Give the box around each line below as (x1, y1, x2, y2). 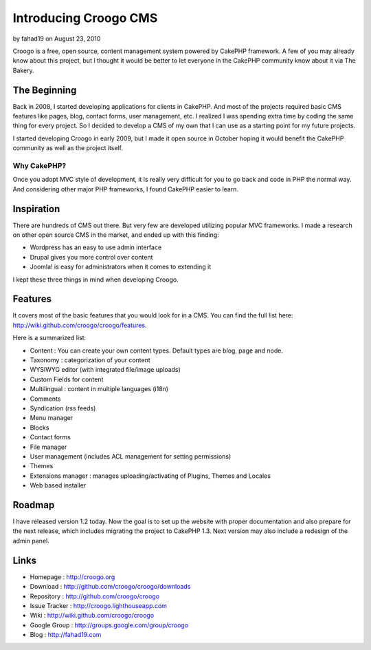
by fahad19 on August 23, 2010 (12, 34, 101, 43)
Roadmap (12, 499, 55, 511)
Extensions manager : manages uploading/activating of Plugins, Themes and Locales (30, 472, 271, 480)
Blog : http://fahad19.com (30, 631, 102, 639)
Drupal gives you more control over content (30, 253, 153, 261)
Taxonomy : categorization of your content (30, 356, 150, 364)
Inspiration (12, 203, 60, 215)
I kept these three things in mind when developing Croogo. (12, 275, 179, 284)
